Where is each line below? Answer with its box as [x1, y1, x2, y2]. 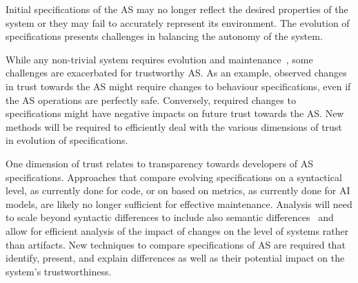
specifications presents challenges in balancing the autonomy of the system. [6, 29, 323, 43]
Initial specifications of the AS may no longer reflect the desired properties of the [6, 2, 348, 16]
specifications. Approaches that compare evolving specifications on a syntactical [6, 169, 342, 184]
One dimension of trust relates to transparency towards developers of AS [6, 156, 313, 170]
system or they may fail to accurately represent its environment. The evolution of [6, 15, 350, 30]
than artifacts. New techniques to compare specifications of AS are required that [6, 237, 346, 251]
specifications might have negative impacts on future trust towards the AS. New [6, 106, 344, 120]
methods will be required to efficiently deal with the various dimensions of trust [6, 119, 342, 134]
